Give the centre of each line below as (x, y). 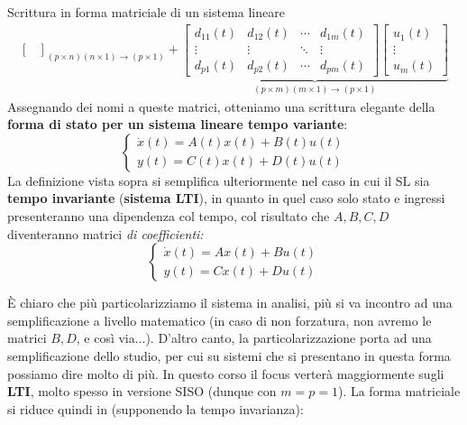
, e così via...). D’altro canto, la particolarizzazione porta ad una (254, 338)
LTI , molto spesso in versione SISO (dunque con (142, 391)
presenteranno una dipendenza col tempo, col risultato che (169, 216)
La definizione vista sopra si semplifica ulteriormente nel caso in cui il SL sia (219, 180)
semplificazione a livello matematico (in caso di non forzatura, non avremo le (220, 320)
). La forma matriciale (399, 391)
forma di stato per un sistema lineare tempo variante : (178, 124)
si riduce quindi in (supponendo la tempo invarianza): (156, 408)
